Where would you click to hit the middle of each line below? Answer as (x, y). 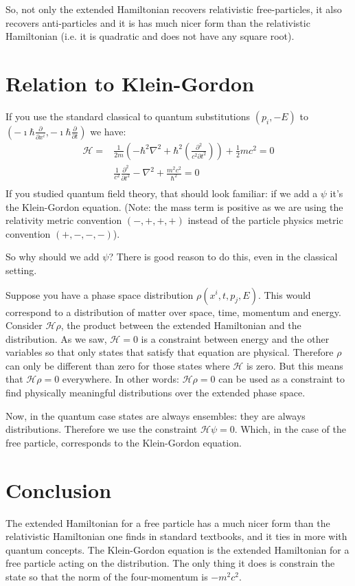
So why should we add (53, 257)
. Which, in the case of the (290, 429)
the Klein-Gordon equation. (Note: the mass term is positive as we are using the (174, 206)
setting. (21, 270)
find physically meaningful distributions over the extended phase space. (156, 393)
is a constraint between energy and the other (235, 338)
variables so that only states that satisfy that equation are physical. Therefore (170, 352)
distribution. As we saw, (56, 338)
